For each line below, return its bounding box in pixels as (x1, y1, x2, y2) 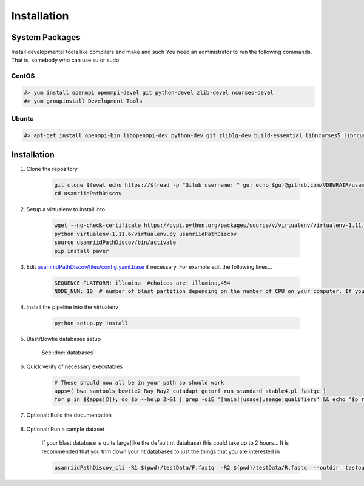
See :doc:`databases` (41, 349, 95, 356)
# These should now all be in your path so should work (54, 379, 224, 386)
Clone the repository (26, 166, 78, 173)
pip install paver (54, 248, 109, 254)
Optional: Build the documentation (26, 411, 112, 419)
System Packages (11, 32, 81, 42)
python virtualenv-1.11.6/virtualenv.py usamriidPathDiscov (54, 231, 237, 237)
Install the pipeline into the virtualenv (26, 303, 118, 311)
